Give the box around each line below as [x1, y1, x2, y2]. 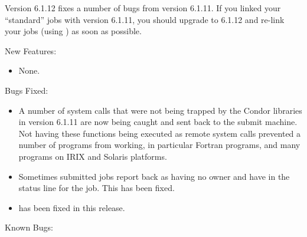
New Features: [5, 44, 57, 57]
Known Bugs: [5, 221, 53, 233]
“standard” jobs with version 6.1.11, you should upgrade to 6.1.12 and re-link [5, 13, 285, 25]
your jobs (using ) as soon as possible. [5, 25, 142, 37]
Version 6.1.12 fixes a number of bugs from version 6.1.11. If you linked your [5, 2, 281, 14]
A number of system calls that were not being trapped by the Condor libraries [18, 104, 302, 116]
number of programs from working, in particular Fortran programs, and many [18, 139, 301, 151]
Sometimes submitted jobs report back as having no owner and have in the [18, 170, 290, 182]
